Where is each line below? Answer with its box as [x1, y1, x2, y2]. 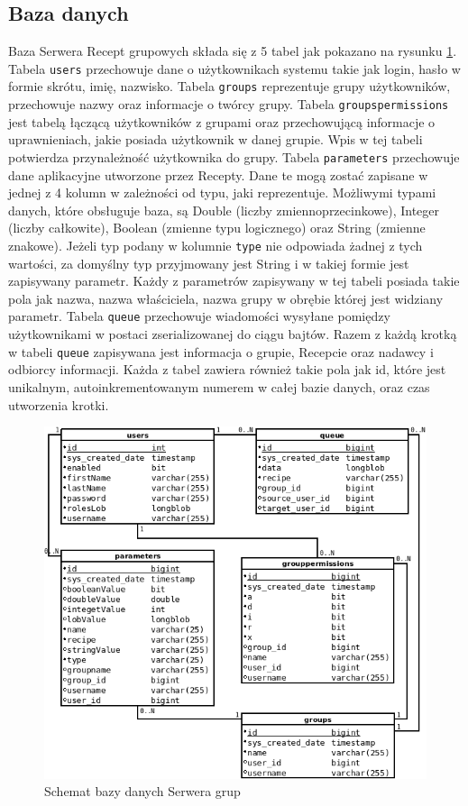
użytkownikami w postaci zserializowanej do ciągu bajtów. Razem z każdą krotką [8, 325, 457, 343]
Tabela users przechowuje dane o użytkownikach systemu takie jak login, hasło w [8, 59, 461, 78]
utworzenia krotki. [8, 395, 109, 414]
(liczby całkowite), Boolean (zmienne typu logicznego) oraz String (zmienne [8, 218, 426, 237]
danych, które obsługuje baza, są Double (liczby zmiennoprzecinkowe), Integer [8, 200, 440, 219]
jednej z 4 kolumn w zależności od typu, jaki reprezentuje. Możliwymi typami [8, 183, 436, 202]
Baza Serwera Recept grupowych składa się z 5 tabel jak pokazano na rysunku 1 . [8, 41, 457, 60]
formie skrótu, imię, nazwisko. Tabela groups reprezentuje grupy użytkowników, [8, 77, 451, 96]
